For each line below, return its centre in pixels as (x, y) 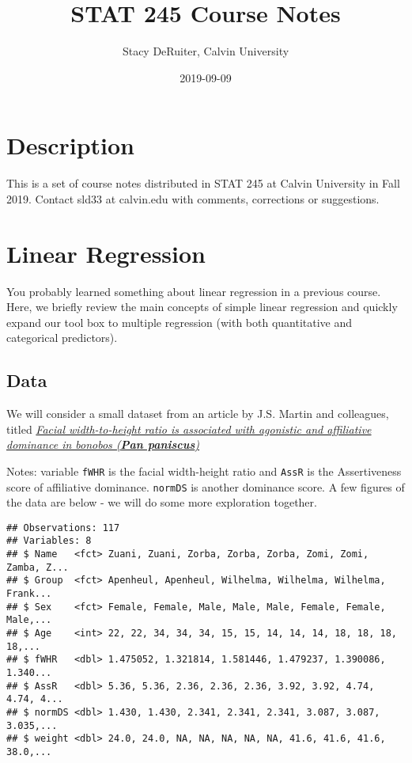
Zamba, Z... (38, 567)
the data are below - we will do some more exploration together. (162, 502)
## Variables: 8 (49, 541)
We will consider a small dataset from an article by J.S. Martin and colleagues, (198, 414)
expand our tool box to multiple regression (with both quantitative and (180, 322)
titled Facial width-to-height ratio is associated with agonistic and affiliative (189, 429)
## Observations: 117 (63, 528)
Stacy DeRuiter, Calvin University (206, 51)
